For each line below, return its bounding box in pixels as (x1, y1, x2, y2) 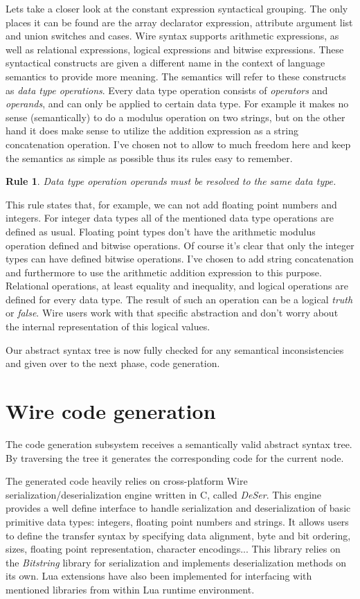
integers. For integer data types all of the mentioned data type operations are (6, 211, 334, 225)
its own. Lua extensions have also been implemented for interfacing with (6, 569, 312, 583)
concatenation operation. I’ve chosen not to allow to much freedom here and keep (6, 136, 351, 151)
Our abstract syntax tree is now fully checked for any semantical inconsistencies (6, 342, 344, 357)
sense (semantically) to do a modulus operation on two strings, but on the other (6, 109, 345, 124)
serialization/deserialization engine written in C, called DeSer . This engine (6, 487, 322, 501)
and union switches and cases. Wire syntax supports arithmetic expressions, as (6, 28, 339, 43)
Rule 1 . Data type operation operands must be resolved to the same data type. (6, 174, 336, 188)
